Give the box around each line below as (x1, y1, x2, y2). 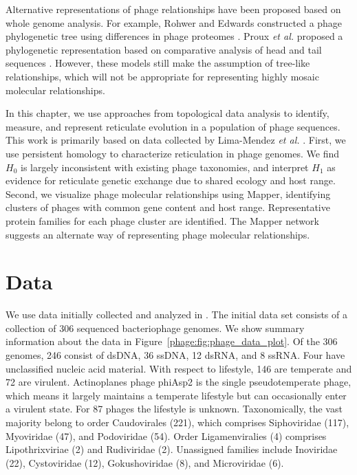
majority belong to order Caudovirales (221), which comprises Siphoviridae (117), (6, 415, 349, 429)
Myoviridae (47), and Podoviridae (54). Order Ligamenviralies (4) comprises (6, 428, 327, 443)
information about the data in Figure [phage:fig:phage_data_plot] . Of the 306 (6, 334, 338, 349)
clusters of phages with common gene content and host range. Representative (6, 200, 330, 214)
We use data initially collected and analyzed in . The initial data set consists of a (6, 307, 347, 322)
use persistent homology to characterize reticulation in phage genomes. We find (6, 146, 339, 160)
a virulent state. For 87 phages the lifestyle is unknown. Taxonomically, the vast (6, 401, 343, 416)
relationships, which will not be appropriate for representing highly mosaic (6, 69, 319, 83)
